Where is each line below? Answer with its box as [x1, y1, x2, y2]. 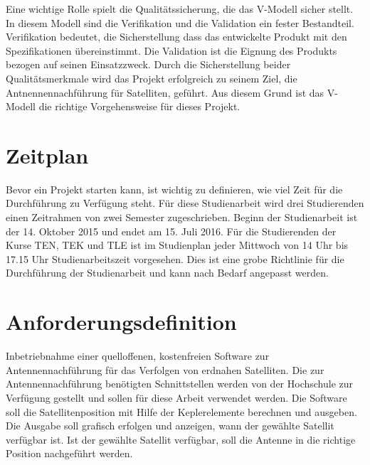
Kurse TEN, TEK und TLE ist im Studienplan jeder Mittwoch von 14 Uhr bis [6, 237, 349, 252]
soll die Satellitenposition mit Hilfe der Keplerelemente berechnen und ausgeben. [6, 404, 357, 419]
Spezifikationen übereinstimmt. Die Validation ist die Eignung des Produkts [6, 43, 337, 58]
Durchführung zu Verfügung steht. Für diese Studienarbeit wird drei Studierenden [6, 196, 364, 210]
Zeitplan [6, 140, 89, 169]
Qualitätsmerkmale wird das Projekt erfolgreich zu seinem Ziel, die [6, 70, 297, 85]
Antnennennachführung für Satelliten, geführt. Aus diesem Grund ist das [6, 85, 324, 100]
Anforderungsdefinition [6, 307, 237, 336]
